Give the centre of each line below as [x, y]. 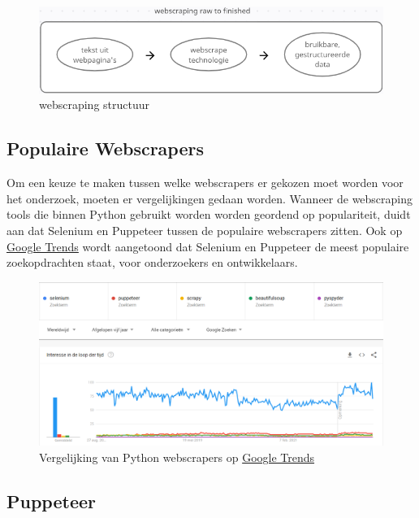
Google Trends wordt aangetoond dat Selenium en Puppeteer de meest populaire [208, 246]
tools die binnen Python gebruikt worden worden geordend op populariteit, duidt [209, 214]
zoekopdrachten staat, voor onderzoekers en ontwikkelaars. [152, 262]
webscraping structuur [95, 104]
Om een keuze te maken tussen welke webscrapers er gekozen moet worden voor [205, 183]
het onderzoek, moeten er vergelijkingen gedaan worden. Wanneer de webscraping [210, 198]
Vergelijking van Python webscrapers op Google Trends [177, 457]
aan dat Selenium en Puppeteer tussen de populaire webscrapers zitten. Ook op [205, 231]
